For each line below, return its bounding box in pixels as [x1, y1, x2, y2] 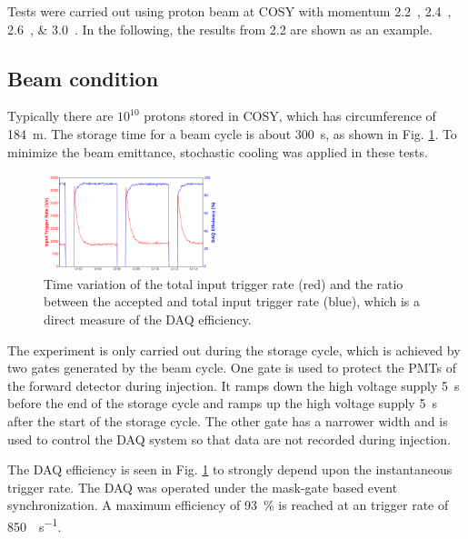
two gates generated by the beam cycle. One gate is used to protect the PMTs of [7, 358, 457, 377]
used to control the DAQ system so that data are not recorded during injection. [7, 429, 451, 448]
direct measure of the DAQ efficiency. [44, 310, 252, 329]
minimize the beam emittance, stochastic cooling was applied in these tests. [7, 142, 428, 161]
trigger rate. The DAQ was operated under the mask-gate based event [7, 477, 398, 496]
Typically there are [7, 106, 114, 125]
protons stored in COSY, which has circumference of [144, 106, 436, 125]
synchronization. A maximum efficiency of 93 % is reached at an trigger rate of [7, 495, 449, 514]
